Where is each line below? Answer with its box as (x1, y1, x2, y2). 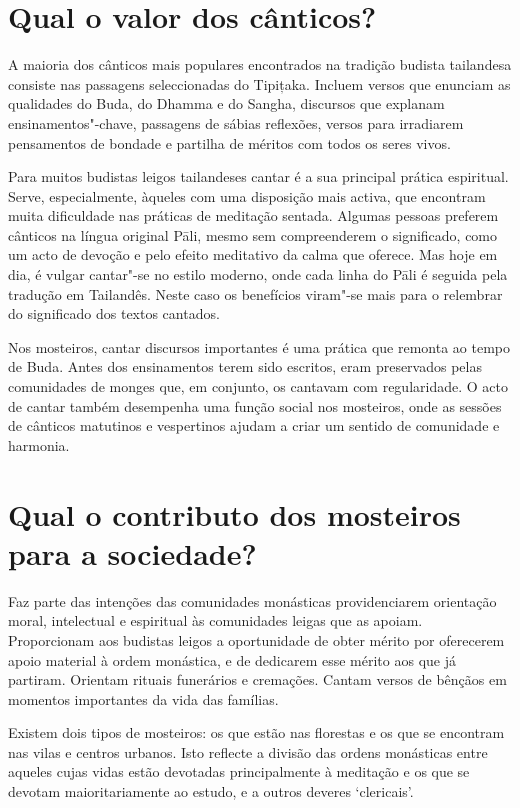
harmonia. (8, 434, 70, 455)
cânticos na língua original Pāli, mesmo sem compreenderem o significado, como (8, 224, 498, 245)
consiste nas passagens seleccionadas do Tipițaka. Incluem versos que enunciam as (8, 73, 511, 94)
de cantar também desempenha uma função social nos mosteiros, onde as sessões (8, 395, 502, 416)
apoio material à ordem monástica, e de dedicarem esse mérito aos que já (8, 649, 456, 670)
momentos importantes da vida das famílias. (8, 688, 279, 709)
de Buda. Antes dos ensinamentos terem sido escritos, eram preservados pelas (8, 356, 482, 377)
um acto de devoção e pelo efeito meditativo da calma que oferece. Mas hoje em (8, 244, 498, 265)
